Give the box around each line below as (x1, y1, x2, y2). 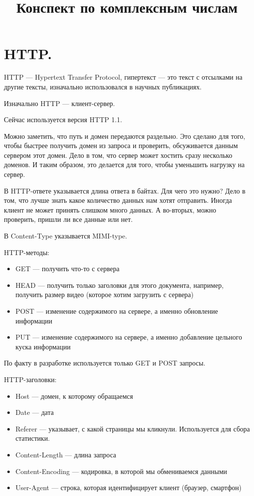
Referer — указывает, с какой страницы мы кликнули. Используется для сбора (15, 423, 250, 433)
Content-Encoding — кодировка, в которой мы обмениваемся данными (15, 466, 227, 476)
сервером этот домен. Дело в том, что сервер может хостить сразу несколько (4, 150, 233, 160)
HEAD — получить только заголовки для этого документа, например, (15, 280, 224, 290)
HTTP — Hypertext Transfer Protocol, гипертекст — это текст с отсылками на (4, 72, 243, 82)
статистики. (15, 433, 50, 443)
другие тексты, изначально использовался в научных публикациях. (4, 81, 202, 91)
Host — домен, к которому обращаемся (15, 390, 133, 401)
